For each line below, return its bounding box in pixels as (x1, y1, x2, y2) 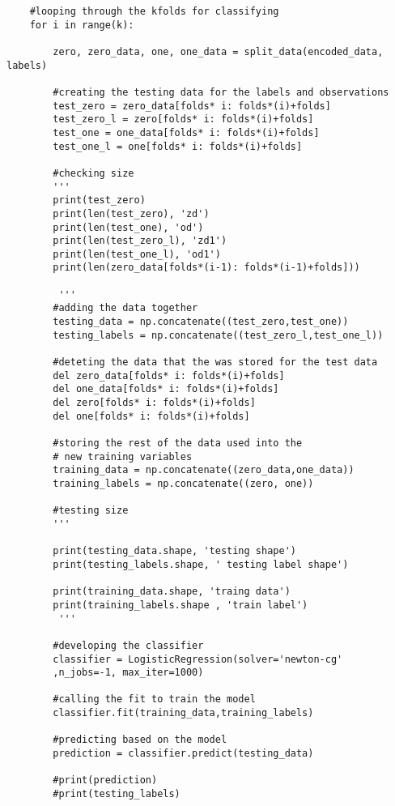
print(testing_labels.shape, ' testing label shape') (53, 558, 349, 570)
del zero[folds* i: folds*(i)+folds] (53, 397, 256, 409)
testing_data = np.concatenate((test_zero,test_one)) (53, 316, 349, 328)
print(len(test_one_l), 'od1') (53, 248, 221, 260)
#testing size (53, 505, 129, 517)
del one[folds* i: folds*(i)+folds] (53, 410, 250, 422)
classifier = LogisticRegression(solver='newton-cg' (53, 653, 343, 665)
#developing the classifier (53, 639, 204, 651)
